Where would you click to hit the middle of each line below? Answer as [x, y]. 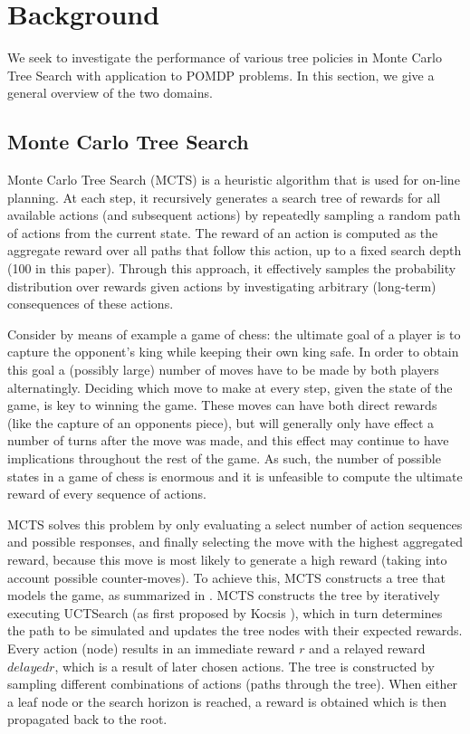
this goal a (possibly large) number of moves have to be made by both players [223, 370]
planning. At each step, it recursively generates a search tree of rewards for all [224, 197]
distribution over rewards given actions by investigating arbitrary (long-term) [222, 286]
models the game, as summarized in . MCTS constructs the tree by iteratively [224, 595]
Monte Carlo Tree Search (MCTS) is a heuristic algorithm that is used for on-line [234, 180]
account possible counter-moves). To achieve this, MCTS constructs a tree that [226, 577]
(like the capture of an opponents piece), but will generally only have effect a [221, 422]
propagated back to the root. [87, 719]
